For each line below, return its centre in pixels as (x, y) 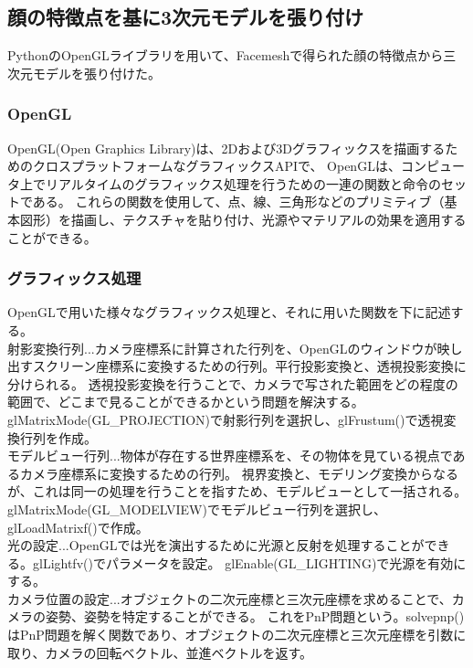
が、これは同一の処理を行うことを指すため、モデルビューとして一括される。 (237, 491)
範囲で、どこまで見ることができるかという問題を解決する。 (186, 402)
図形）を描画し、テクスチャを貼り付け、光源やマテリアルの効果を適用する (243, 219)
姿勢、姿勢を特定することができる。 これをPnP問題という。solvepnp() (255, 616)
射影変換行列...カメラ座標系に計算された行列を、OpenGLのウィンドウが (222, 348)
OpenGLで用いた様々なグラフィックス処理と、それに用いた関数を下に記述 (229, 312)
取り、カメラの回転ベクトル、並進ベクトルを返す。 (160, 652)
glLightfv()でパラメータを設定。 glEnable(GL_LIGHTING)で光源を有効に (249, 562)
